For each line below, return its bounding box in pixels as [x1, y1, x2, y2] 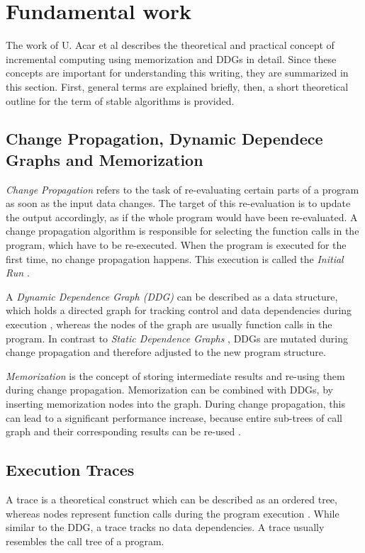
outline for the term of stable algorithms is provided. [6, 93, 235, 108]
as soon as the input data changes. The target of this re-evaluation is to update [6, 196, 351, 211]
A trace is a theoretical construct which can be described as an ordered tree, [6, 491, 337, 506]
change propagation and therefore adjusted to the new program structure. [6, 345, 326, 359]
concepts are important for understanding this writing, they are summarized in [6, 65, 349, 80]
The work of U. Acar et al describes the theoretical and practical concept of [6, 38, 335, 52]
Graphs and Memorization [6, 148, 203, 170]
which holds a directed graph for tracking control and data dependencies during [6, 303, 352, 318]
